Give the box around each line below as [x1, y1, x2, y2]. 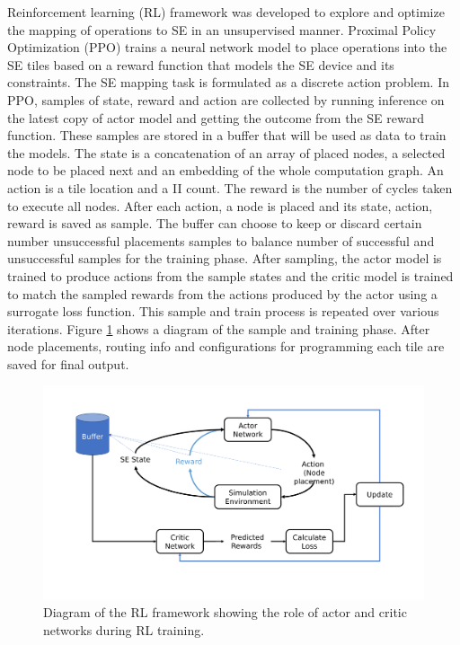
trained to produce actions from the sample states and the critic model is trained [7, 266, 454, 285]
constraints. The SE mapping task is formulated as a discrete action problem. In [7, 73, 449, 92]
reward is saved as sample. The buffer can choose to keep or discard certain [7, 214, 422, 233]
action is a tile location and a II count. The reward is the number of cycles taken [7, 178, 453, 197]
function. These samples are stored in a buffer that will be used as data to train [7, 126, 447, 145]
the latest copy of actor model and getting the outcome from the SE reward [7, 108, 424, 127]
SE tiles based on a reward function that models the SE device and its [7, 55, 394, 74]
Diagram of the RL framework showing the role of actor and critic [43, 603, 407, 622]
